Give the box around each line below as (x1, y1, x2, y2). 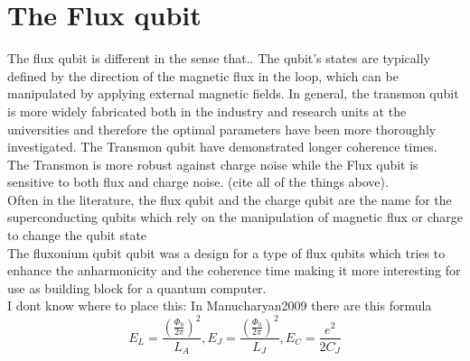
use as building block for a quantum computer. (7, 278, 267, 297)
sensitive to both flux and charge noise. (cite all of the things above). (7, 172, 389, 191)
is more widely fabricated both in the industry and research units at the (7, 101, 407, 120)
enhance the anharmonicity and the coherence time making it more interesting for (7, 261, 461, 280)
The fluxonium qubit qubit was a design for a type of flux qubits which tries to (7, 243, 446, 262)
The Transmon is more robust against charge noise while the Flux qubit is (7, 154, 418, 173)
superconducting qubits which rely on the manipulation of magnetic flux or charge (7, 208, 463, 227)
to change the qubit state (7, 226, 147, 245)
